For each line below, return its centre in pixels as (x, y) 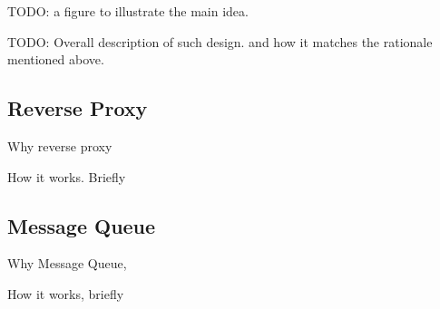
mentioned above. (56, 59)
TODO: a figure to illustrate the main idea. (128, 11)
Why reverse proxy (60, 145)
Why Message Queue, (67, 263)
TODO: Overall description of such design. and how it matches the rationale (220, 41)
